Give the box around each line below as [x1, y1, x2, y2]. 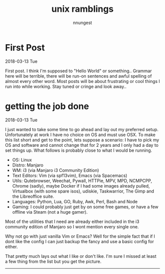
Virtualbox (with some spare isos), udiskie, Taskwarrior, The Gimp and [12, 188, 155, 194]
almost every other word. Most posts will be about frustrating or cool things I [5, 78, 161, 84]
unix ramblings [51, 3, 114, 15]
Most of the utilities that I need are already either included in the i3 [5, 219, 139, 224]
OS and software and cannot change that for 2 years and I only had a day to [5, 142, 159, 148]
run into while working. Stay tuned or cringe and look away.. [5, 83, 127, 89]
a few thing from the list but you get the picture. [5, 258, 102, 264]
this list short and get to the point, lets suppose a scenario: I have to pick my [5, 137, 160, 143]
